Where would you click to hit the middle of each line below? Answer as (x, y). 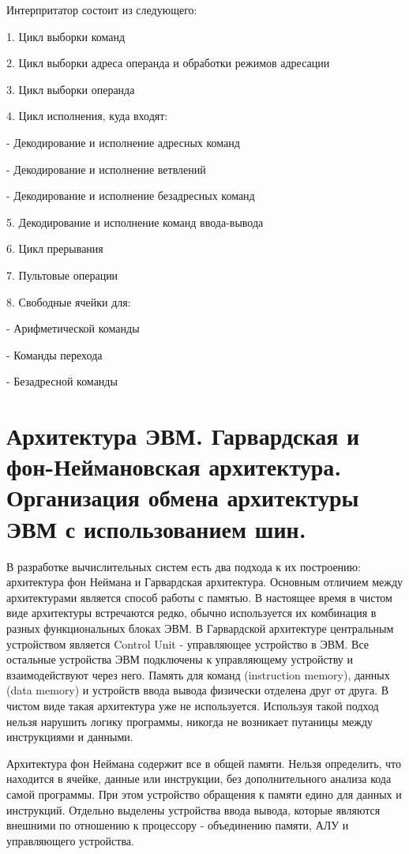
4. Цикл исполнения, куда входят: (87, 116)
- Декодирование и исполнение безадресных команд (131, 196)
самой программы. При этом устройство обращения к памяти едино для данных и (204, 794)
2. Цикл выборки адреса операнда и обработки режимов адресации (168, 63)
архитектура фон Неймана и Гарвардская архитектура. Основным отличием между (205, 582)
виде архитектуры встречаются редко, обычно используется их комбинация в (191, 613)
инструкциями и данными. (70, 737)
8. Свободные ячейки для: (69, 301)
